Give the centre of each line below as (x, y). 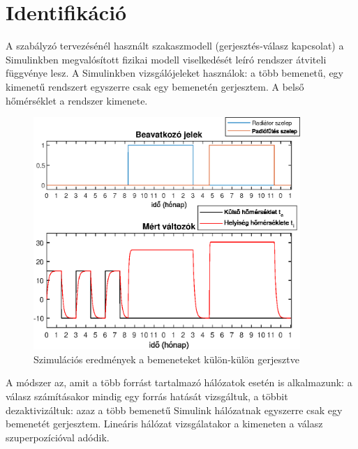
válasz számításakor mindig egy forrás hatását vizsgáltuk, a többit (147, 396)
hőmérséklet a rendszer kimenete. (77, 100)
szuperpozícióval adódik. (58, 437)
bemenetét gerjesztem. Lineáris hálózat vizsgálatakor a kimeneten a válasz (164, 424)
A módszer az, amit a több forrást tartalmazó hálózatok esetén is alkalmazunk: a (179, 382)
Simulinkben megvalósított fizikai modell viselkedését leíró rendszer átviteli (166, 59)
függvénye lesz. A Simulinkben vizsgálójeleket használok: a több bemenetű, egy (175, 73)
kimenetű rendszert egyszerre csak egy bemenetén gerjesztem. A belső (155, 86)
